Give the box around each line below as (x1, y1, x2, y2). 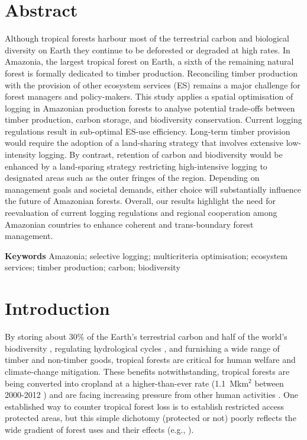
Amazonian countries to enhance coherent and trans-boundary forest (5, 218, 254, 230)
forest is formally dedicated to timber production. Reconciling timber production (5, 66, 298, 79)
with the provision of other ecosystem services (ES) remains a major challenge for (5, 78, 300, 91)
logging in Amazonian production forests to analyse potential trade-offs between (5, 101, 295, 114)
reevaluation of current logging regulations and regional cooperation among (5, 206, 277, 219)
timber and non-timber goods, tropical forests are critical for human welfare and (5, 353, 296, 366)
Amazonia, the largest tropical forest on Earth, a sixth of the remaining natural (5, 55, 294, 68)
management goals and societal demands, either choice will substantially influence (5, 183, 301, 195)
